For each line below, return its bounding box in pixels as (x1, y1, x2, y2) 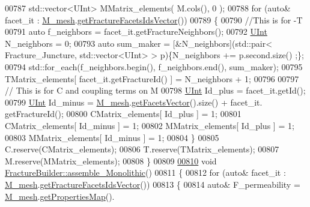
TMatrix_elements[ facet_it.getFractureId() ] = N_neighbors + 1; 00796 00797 (5, 72, 299, 85)
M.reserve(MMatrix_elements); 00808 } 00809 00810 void (5, 154, 217, 167)
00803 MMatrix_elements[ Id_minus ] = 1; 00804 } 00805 (5, 131, 219, 143)
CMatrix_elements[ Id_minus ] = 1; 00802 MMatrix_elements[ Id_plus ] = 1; (5, 119, 294, 131)
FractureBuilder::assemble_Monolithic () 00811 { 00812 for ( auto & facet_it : (5, 166, 286, 179)
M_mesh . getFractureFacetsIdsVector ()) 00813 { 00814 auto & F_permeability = (5, 178, 300, 190)
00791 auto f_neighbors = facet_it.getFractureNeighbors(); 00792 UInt (5, 25, 267, 38)
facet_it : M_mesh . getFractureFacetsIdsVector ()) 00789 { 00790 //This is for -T (5, 13, 303, 26)
